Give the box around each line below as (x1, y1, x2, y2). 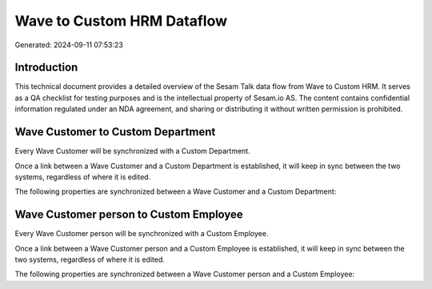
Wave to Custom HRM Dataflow (14, 12, 228, 30)
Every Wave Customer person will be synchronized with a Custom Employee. (14, 229, 269, 239)
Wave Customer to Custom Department (14, 125, 216, 139)
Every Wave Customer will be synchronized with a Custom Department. (14, 147, 251, 156)
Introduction (14, 61, 78, 74)
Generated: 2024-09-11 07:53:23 (14, 40, 123, 50)
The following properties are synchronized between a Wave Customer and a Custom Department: (14, 187, 337, 196)
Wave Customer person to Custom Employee (14, 208, 243, 222)
